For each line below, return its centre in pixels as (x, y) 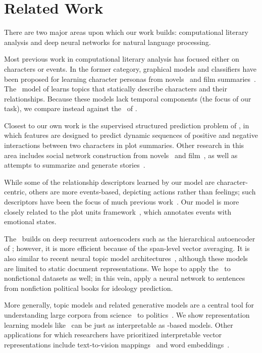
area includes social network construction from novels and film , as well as (121, 155)
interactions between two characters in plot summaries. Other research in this (124, 145)
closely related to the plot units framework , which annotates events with (118, 211)
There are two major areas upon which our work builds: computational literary (126, 32)
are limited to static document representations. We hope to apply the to (117, 268)
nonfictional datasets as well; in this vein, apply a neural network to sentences (125, 278)
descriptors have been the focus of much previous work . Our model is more (122, 202)
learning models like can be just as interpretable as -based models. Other (119, 324)
